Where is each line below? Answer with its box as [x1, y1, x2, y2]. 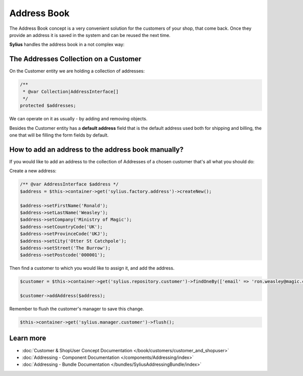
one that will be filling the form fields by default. [9, 132, 109, 138]
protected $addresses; [20, 103, 76, 109]
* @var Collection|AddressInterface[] [23, 88, 119, 95]
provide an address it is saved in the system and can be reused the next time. [9, 32, 171, 38]
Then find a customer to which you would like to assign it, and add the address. [9, 265, 175, 271]
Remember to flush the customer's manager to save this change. [9, 306, 144, 312]
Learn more [9, 334, 46, 343]
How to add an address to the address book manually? [9, 145, 184, 154]
